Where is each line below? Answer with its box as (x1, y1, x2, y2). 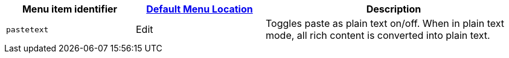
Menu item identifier (22, 3, 118, 15)
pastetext (6, 25, 49, 34)
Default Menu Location (146, 3, 253, 15)
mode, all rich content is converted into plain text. (266, 29, 490, 41)
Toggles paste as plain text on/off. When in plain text (266, 17, 504, 29)
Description (366, 3, 421, 15)
